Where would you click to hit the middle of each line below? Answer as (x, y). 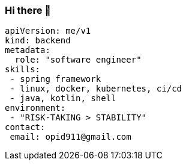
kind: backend (38, 41)
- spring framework (55, 79)
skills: (23, 70)
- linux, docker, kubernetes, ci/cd (96, 89)
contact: (25, 127)
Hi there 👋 (28, 10)
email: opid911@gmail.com (70, 137)
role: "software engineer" (78, 60)
